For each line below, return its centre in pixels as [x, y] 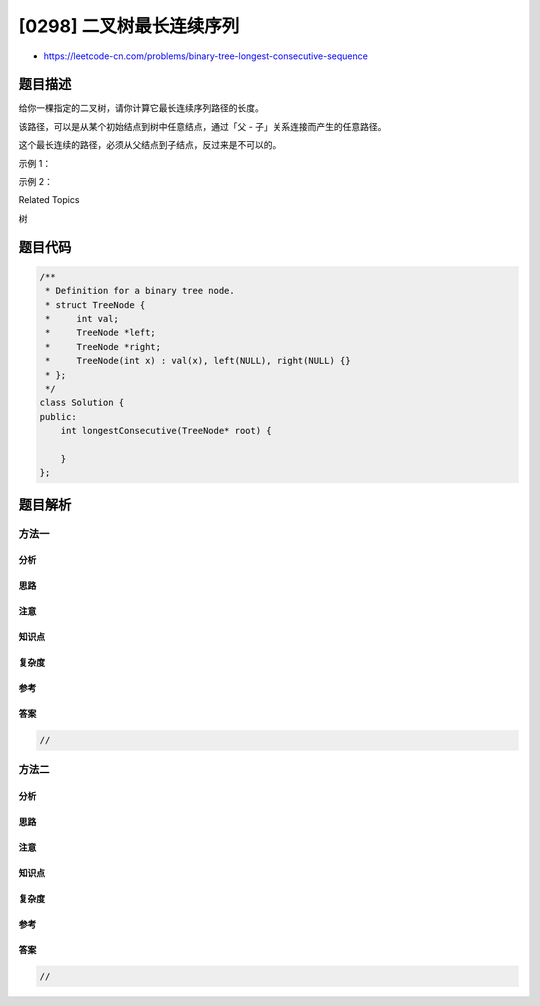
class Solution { [82, 403]
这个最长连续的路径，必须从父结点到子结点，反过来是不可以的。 [150, 145]
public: [58, 416]
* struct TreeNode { [95, 304]
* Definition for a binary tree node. [140, 291]
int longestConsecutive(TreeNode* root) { [166, 431]
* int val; [82, 318]
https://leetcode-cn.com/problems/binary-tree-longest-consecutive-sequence [206, 56]
